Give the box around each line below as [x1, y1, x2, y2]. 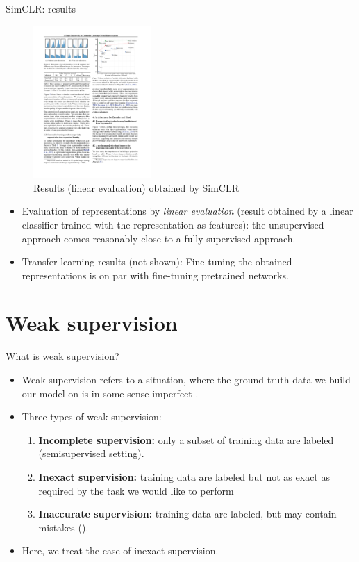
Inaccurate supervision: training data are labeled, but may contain [38, 506, 337, 521]
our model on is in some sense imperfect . [22, 386, 199, 400]
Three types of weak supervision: [22, 409, 162, 424]
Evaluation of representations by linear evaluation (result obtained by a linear [22, 204, 353, 218]
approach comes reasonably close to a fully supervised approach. [22, 231, 296, 245]
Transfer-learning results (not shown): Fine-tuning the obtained [22, 254, 292, 269]
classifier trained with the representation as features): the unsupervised [22, 217, 324, 231]
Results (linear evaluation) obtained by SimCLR [33, 180, 239, 195]
